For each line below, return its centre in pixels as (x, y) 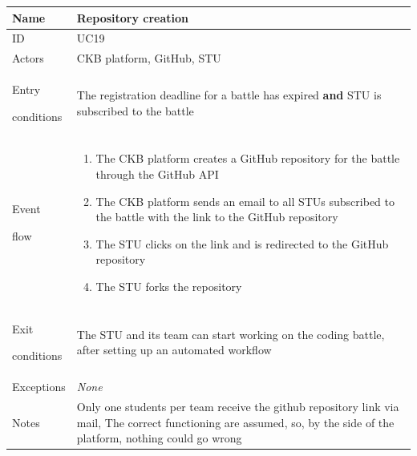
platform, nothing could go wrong (159, 438)
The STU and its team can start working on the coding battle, (231, 334)
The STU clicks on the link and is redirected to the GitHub (242, 243)
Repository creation (133, 17)
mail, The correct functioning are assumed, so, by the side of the (235, 422)
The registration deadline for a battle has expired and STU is (229, 95)
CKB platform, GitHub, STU (149, 58)
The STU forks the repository (169, 287)
